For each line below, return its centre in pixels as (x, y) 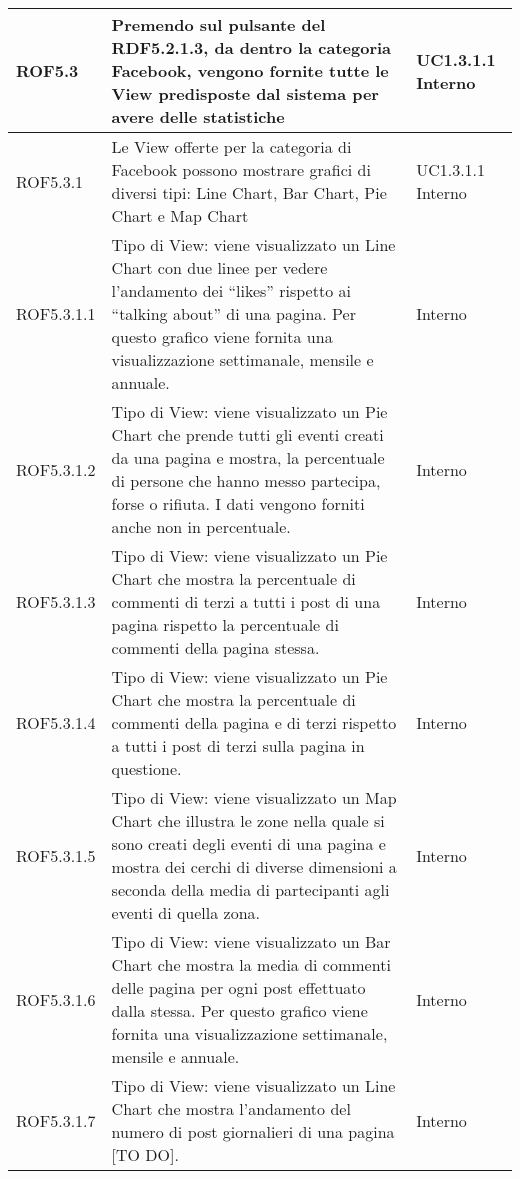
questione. (146, 768)
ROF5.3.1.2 (56, 469)
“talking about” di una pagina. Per (233, 313)
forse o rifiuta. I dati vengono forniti (238, 503)
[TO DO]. (145, 1154)
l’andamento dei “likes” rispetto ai (231, 290)
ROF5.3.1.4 (56, 722)
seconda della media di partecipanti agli (250, 889)
